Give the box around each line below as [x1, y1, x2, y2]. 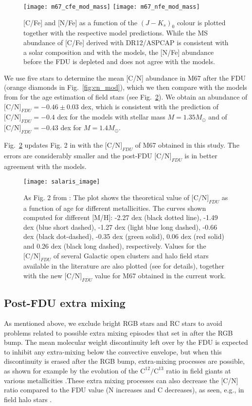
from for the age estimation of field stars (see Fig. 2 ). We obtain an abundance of [4, 92, 248, 102]
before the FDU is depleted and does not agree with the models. [23, 56, 215, 67]
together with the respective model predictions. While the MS [23, 28, 208, 38]
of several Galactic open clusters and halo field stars [53, 250, 209, 260]
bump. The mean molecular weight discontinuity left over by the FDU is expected [4, 337, 248, 347]
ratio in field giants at [166, 365, 231, 375]
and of [208, 112, 227, 122]
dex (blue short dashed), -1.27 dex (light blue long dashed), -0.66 [23, 221, 217, 232]
